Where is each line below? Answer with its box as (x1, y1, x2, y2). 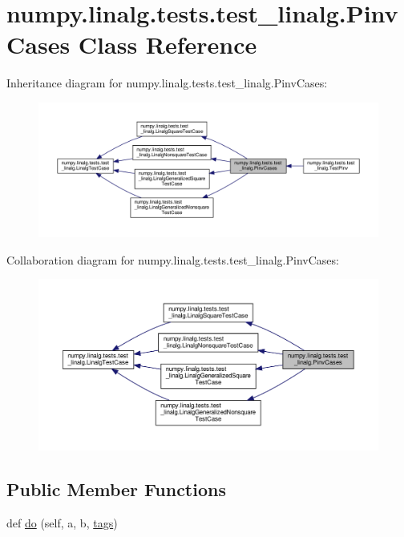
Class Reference (78, 28, 257, 61)
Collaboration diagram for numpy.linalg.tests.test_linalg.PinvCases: (6, 251, 339, 268)
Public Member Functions (6, 477, 226, 502)
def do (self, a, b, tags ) (6, 515, 118, 531)
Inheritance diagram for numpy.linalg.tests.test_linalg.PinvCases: (6, 75, 328, 91)
